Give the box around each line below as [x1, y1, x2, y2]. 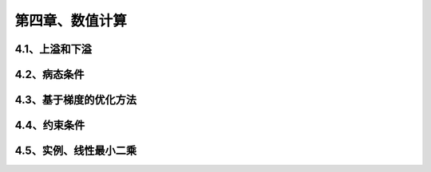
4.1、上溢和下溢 [14, 42, 92, 56]
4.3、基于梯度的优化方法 [14, 93, 137, 107]
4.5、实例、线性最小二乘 [14, 144, 137, 158]
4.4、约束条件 [14, 119, 85, 132]
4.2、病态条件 [14, 68, 85, 81]
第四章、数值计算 [14, 12, 128, 29]
